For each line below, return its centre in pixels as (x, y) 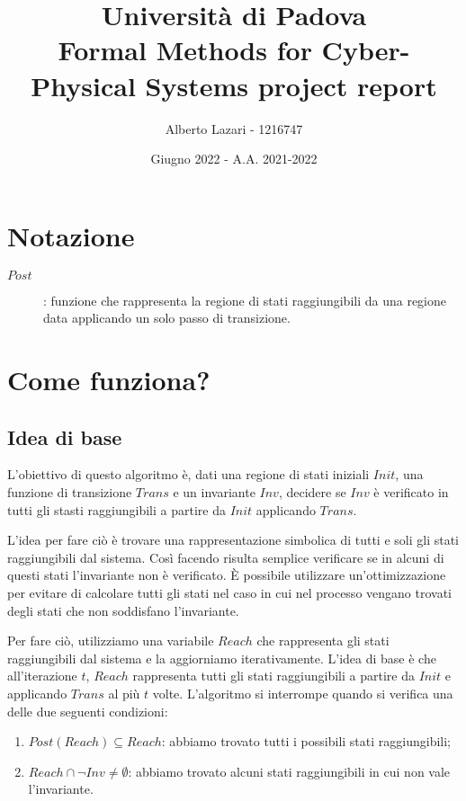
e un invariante (214, 491)
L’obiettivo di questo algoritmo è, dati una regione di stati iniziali (188, 474)
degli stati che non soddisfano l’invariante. (123, 610)
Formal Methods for (185, 50)
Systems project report (291, 85)
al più (124, 693)
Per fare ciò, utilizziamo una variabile (111, 641)
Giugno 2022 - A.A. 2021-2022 (234, 159)
